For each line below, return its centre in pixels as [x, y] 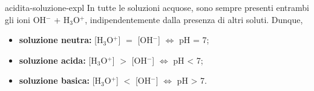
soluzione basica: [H [60, 80]
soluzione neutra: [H [61, 40]
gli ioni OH [26, 19]
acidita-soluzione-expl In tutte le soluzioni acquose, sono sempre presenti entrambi [157, 7]
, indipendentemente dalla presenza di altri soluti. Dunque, [194, 19]
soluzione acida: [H [58, 60]
